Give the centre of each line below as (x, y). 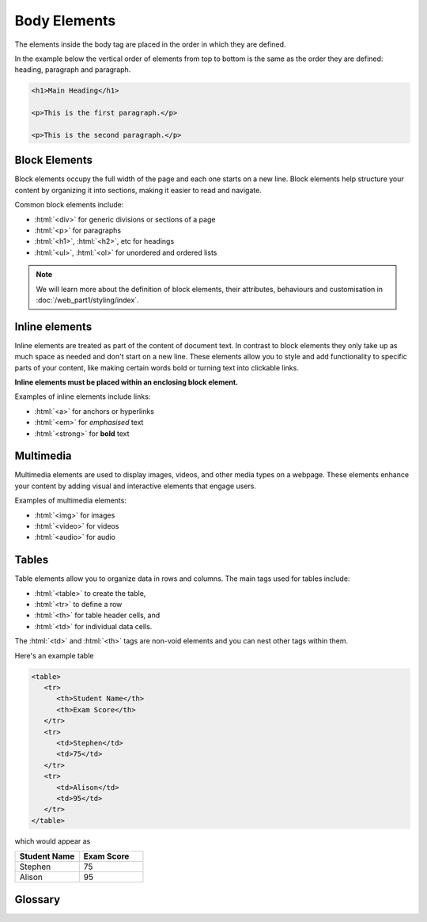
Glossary (38, 899)
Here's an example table (54, 655)
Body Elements (65, 21)
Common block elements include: (69, 205)
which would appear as (53, 841)
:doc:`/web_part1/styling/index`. (87, 300)
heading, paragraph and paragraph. (73, 70)
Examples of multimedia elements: (70, 501)
